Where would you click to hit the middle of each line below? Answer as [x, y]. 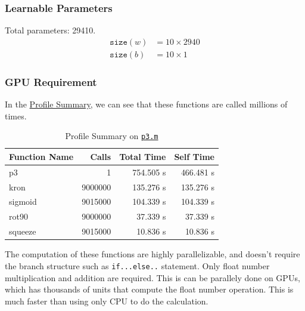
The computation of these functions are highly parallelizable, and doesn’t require [152, 254]
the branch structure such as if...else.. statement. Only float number [137, 265]
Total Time [143, 156]
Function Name [41, 156]
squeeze [23, 231]
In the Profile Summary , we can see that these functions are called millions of [146, 104]
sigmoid [23, 201]
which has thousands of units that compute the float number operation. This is [149, 289]
